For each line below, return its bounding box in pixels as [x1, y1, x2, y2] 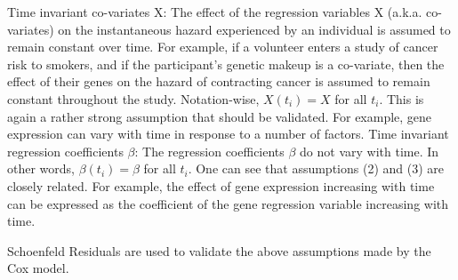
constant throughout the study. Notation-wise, [7, 89, 260, 108]
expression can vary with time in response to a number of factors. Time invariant [7, 124, 449, 143]
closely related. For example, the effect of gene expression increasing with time [7, 176, 435, 195]
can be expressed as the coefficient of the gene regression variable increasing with [7, 194, 449, 212]
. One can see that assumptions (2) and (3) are [188, 159, 444, 178]
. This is [379, 89, 424, 108]
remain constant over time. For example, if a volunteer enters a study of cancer [7, 37, 438, 56]
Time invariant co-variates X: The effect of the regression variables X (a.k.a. [7, 3, 422, 20]
